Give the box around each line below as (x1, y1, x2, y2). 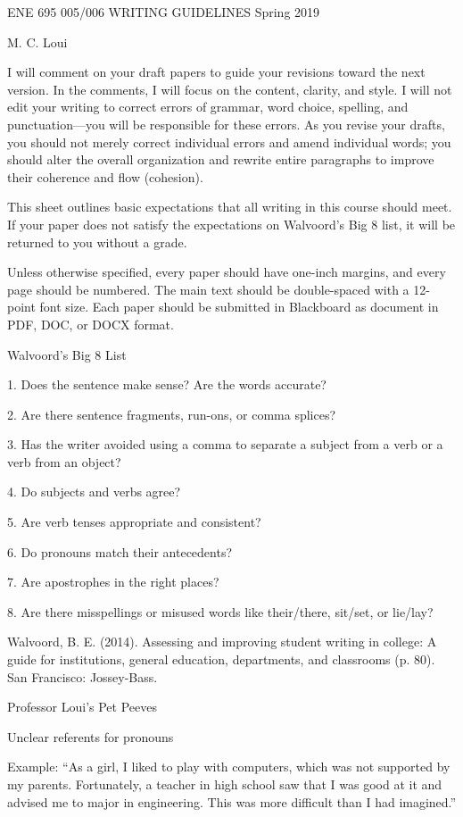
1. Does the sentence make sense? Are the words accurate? (7, 375, 327, 394)
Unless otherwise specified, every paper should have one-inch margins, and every (7, 263, 446, 281)
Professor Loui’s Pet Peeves (7, 697, 157, 716)
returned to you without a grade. (7, 232, 187, 251)
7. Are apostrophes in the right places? (7, 572, 219, 591)
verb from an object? (7, 452, 121, 471)
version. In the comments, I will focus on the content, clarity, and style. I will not (7, 79, 452, 98)
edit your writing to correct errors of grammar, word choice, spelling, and (7, 97, 409, 116)
